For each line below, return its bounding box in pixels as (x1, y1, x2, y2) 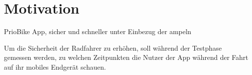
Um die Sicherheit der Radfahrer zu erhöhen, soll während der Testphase (4, 42, 222, 53)
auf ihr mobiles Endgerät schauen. (4, 61, 106, 72)
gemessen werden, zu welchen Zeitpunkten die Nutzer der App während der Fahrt (4, 52, 249, 62)
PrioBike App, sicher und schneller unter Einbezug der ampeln (4, 26, 191, 37)
